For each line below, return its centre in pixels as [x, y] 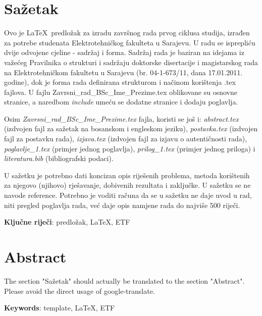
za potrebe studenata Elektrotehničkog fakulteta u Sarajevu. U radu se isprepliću [130, 42]
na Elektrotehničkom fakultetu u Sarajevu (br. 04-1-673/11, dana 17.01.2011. [123, 72]
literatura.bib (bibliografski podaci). [59, 158]
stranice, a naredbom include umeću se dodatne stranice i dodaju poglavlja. [121, 102]
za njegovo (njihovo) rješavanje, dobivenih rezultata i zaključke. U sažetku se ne [127, 185]
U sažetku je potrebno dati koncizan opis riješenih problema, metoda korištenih [127, 175]
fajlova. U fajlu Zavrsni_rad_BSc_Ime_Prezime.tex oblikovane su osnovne [121, 92]
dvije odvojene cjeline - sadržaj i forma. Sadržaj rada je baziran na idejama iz [124, 52]
